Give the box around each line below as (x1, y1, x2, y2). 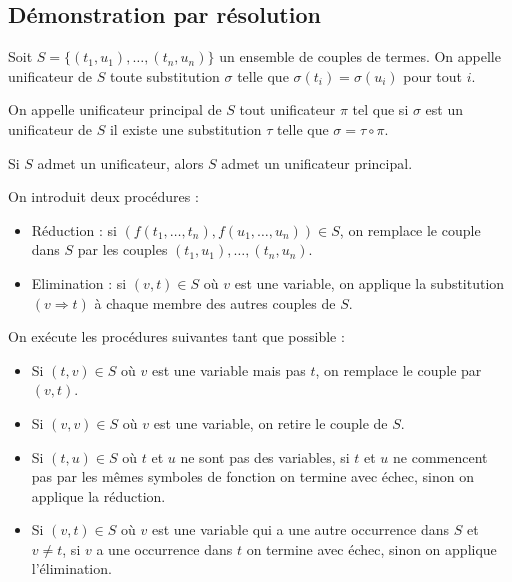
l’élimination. (31, 558, 112, 579)
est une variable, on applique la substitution (234, 272, 505, 293)
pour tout (403, 65, 462, 86)
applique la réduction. (31, 485, 166, 506)
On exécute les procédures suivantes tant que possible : (8, 326, 345, 347)
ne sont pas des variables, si (180, 446, 350, 467)
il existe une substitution (109, 118, 262, 139)
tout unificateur (239, 99, 336, 120)
